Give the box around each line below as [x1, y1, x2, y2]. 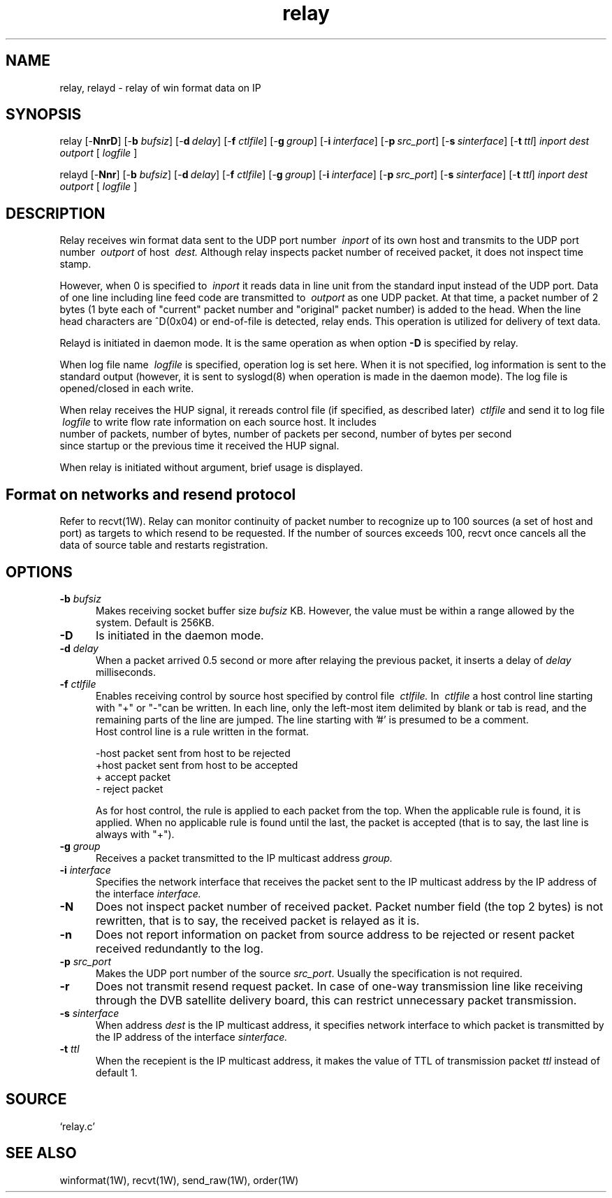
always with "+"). [96, 828, 175, 840]
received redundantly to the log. [95, 941, 264, 955]
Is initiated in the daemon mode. [95, 628, 264, 642]
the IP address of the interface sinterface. [96, 1030, 288, 1043]
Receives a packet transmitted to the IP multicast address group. [96, 851, 393, 864]
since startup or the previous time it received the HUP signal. [59, 440, 340, 452]
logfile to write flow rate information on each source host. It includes [62, 416, 377, 428]
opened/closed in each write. [59, 382, 194, 395]
